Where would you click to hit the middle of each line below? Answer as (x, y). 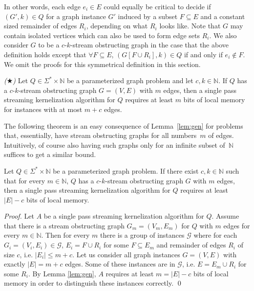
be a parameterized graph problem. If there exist (126, 170)
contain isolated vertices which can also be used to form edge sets (102, 35)
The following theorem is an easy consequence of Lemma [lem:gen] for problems (124, 125)
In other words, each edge (42, 6)
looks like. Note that (190, 26)
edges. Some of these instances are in (120, 264)
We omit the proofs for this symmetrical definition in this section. (102, 64)
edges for (237, 225)
